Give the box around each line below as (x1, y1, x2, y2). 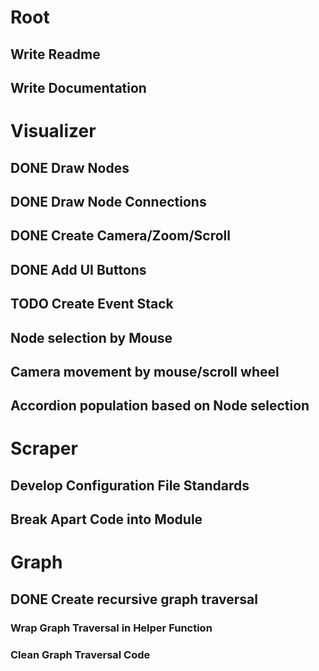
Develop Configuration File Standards (10, 477, 250, 494)
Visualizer (10, 120, 97, 143)
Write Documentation (10, 79, 147, 96)
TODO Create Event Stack (10, 296, 174, 313)
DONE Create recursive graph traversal (10, 591, 258, 608)
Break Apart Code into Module (10, 511, 203, 528)
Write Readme (10, 46, 101, 63)
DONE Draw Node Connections (10, 193, 207, 210)
